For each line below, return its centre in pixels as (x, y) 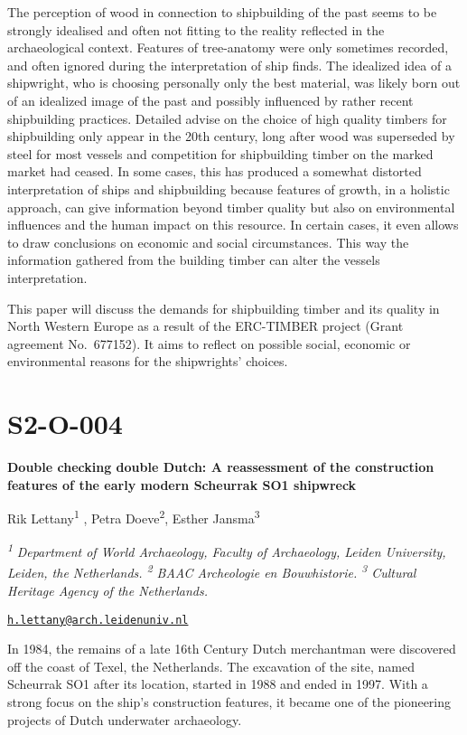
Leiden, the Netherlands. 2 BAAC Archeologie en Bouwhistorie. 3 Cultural (212, 571)
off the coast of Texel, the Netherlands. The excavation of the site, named (211, 666)
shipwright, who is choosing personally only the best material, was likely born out (234, 83)
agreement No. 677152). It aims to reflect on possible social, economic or (209, 343)
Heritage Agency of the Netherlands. (107, 590)
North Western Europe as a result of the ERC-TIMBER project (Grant (205, 326)
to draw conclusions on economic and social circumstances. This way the (208, 242)
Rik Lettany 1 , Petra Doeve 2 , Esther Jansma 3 (134, 517)
